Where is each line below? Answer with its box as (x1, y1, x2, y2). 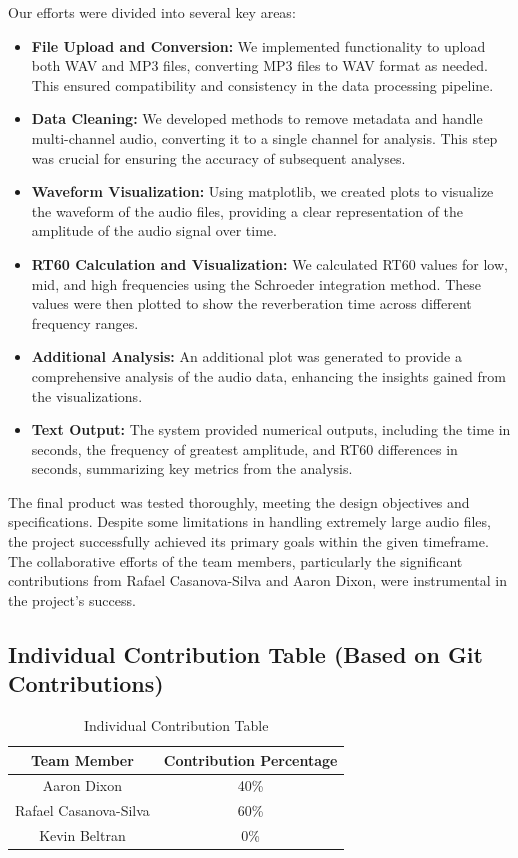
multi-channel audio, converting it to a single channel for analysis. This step (31, 127, 498, 148)
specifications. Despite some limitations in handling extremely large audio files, (8, 511, 491, 532)
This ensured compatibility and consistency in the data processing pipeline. (31, 74, 494, 95)
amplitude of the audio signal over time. (31, 220, 277, 241)
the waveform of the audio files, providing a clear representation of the (31, 200, 464, 221)
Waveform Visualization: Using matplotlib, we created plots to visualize (31, 181, 494, 202)
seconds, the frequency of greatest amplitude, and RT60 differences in (31, 438, 458, 459)
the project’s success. (8, 589, 136, 610)
